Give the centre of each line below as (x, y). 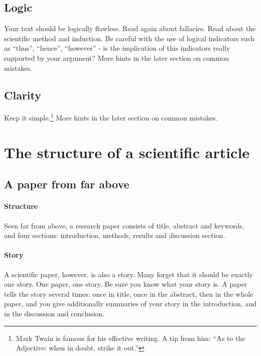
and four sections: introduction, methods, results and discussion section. (115, 235)
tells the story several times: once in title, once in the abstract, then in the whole (129, 293)
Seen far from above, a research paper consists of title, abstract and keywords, (124, 225)
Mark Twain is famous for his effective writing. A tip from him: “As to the (130, 338)
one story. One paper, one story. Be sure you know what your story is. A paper (126, 284)
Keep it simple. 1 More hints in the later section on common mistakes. (111, 117)
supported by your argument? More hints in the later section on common (117, 57)
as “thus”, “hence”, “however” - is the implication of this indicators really (117, 48)
